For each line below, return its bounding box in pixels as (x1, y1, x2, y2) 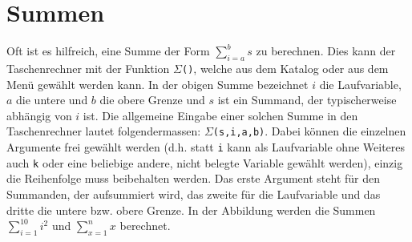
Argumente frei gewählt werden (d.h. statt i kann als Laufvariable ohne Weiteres (6, 139, 406, 155)
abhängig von (6, 107, 72, 123)
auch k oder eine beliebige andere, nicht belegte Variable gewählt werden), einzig (6, 154, 403, 171)
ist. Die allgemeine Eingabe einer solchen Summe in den (83, 107, 358, 123)
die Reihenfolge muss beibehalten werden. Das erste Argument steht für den (6, 170, 381, 187)
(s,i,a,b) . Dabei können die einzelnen (212, 123, 406, 139)
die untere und (16, 91, 88, 108)
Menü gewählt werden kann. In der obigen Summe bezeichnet (6, 75, 309, 92)
